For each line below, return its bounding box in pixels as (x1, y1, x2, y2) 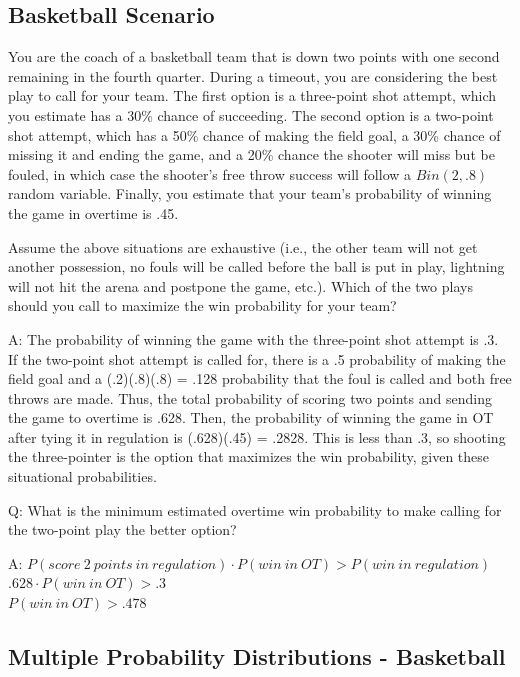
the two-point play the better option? (8, 519, 237, 540)
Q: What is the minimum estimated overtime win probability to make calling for (8, 499, 502, 520)
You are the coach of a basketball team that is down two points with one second (8, 46, 500, 67)
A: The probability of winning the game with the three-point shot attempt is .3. (8, 328, 499, 349)
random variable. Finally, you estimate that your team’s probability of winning (8, 183, 492, 204)
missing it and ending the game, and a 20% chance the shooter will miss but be (8, 144, 495, 165)
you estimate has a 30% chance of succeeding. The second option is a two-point (8, 104, 494, 125)
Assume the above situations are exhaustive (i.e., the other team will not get (8, 236, 478, 257)
